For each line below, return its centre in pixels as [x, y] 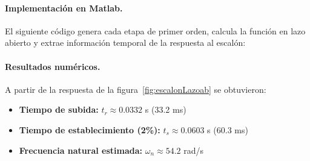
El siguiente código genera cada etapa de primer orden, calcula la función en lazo [155, 30]
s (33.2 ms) [166, 109]
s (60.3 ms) [228, 129]
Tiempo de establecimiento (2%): [90, 129]
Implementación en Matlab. [64, 8]
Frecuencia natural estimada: [81, 150]
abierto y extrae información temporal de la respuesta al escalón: [125, 43]
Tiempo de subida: [59, 109]
